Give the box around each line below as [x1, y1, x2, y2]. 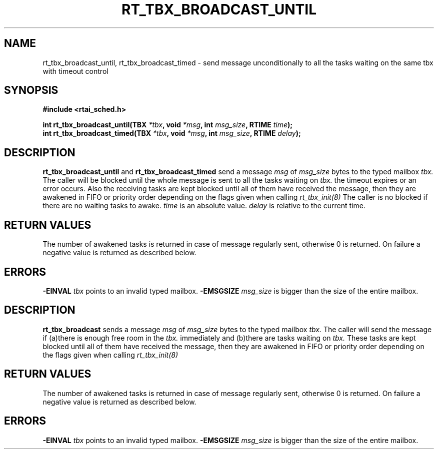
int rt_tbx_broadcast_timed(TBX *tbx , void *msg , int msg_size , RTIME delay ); [42, 129, 301, 138]
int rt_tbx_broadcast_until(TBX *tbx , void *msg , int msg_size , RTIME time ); [42, 120, 293, 129]
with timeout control [42, 66, 108, 75]
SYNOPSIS [4, 84, 58, 97]
